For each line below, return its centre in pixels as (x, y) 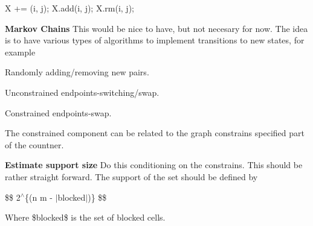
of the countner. (34, 144)
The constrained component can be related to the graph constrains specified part (155, 133)
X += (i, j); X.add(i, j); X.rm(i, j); (69, 8)
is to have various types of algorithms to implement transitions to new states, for (155, 40)
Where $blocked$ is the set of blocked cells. (85, 217)
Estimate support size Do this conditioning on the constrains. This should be (154, 165)
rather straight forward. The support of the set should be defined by (131, 176)
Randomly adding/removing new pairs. (77, 72)
